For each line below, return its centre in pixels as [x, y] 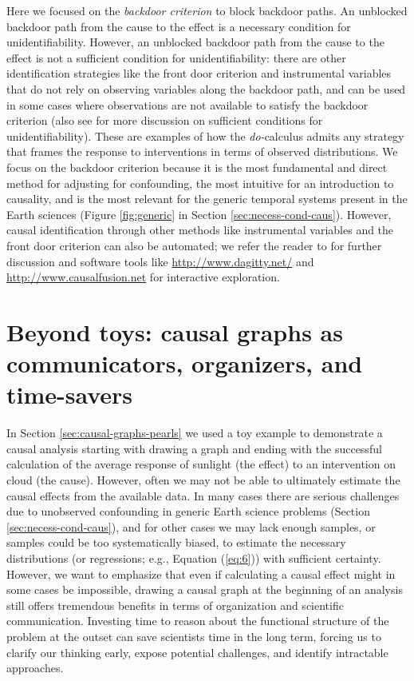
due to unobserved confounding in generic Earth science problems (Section [188, 511]
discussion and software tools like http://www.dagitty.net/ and [160, 261]
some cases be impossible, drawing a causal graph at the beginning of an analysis [205, 589]
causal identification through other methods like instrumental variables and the [200, 230]
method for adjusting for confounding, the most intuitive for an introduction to [200, 183]
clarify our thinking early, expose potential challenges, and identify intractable [197, 652]
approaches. [35, 668]
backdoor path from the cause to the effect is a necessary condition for [179, 26]
